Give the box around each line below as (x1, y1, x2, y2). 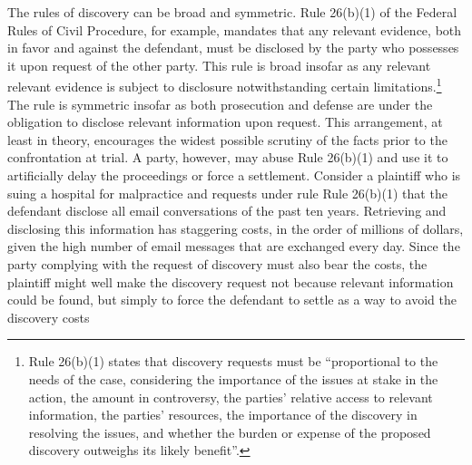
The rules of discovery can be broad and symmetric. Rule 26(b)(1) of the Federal (7, 3, 457, 21)
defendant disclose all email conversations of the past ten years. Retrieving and (7, 201, 447, 220)
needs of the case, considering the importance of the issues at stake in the (28, 369, 438, 388)
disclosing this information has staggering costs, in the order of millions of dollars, (7, 218, 464, 237)
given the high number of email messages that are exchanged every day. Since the (7, 237, 460, 256)
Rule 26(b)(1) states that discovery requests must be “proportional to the (28, 352, 438, 371)
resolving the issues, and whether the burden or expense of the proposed (28, 422, 431, 441)
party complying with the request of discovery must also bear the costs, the (7, 254, 428, 273)
